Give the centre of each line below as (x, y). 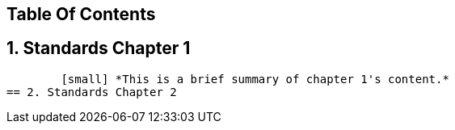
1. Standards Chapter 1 (99, 48)
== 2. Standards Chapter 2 (92, 92)
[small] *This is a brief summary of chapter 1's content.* (255, 79)
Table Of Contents (81, 14)
